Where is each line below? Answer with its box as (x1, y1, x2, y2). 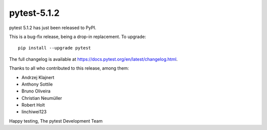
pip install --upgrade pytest (18, 45, 91, 51)
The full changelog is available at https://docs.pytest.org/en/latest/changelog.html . (9, 56, 178, 62)
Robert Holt (21, 102, 45, 108)
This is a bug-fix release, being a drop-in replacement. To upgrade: (9, 34, 146, 40)
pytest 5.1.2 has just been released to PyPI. (9, 25, 96, 31)
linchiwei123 (21, 109, 47, 115)
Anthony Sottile (21, 81, 53, 87)
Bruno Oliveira (21, 88, 51, 94)
